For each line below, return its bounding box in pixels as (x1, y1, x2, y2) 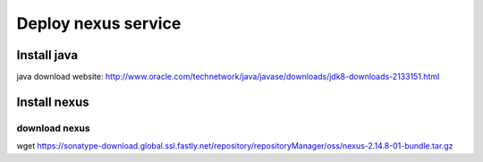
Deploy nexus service (16, 13, 182, 33)
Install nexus (16, 94, 89, 109)
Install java (16, 47, 79, 63)
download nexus (16, 122, 90, 134)
